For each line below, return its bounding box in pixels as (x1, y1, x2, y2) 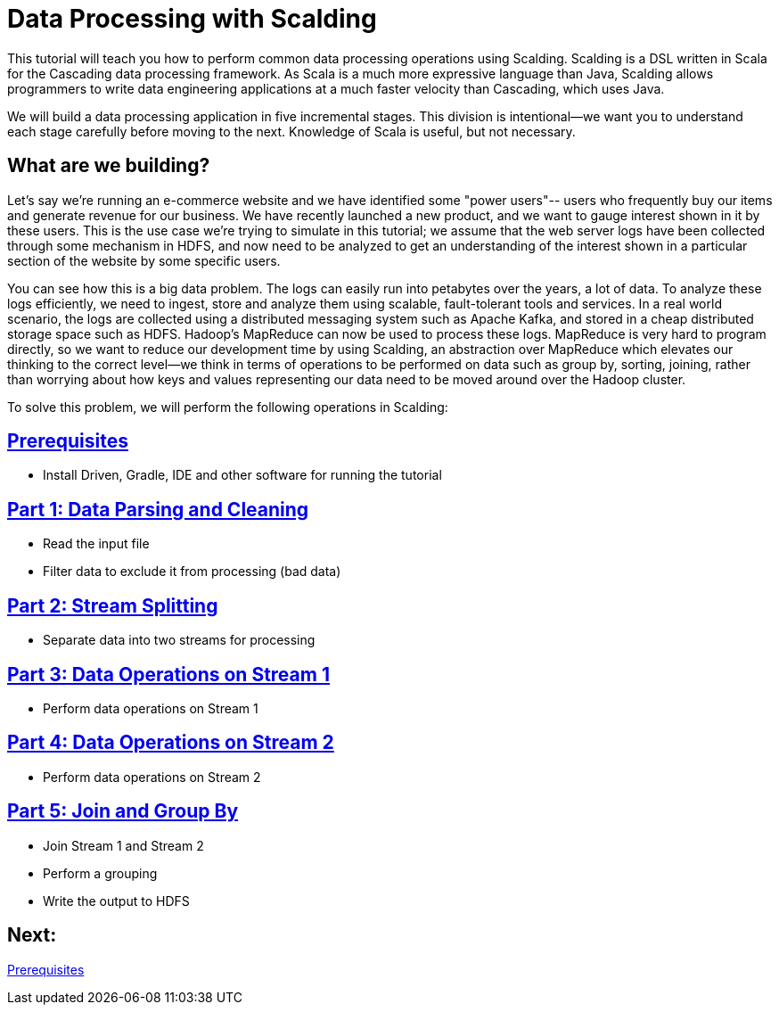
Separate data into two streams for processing (43, 632, 316, 648)
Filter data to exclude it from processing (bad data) (43, 564, 341, 580)
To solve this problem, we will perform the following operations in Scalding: (7, 399, 448, 415)
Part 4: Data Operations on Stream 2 (7, 731, 334, 754)
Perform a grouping (43, 865, 158, 881)
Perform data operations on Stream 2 (43, 769, 261, 785)
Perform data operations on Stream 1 (43, 700, 258, 716)
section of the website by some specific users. (7, 252, 281, 268)
